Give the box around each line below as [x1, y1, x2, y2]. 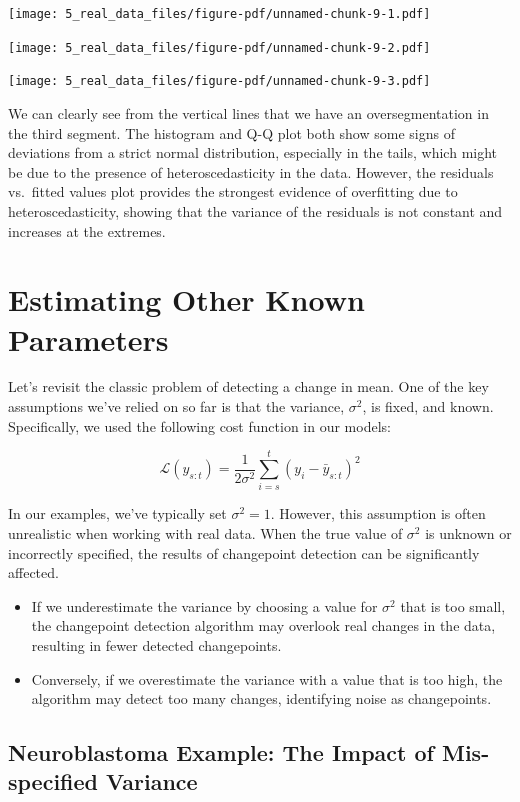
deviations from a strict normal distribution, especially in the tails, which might [8, 142, 498, 163]
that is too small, [400, 595, 506, 616]
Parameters [8, 318, 169, 359]
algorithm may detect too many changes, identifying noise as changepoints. [31, 688, 492, 709]
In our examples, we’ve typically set [8, 503, 227, 524]
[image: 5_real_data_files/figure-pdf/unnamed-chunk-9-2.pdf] [8, 40, 431, 55]
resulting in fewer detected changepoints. [31, 634, 282, 655]
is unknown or [425, 522, 512, 543]
